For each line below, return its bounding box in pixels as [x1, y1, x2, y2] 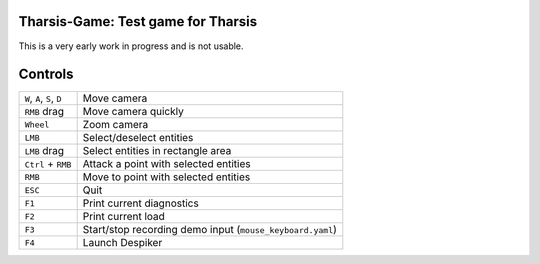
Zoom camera [82, 118, 149, 132]
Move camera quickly [82, 105, 184, 119]
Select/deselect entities [82, 131, 194, 145]
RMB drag [24, 105, 65, 119]
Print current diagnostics [82, 196, 199, 210]
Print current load [82, 210, 165, 224]
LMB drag [24, 144, 65, 158]
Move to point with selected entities [82, 170, 251, 184]
